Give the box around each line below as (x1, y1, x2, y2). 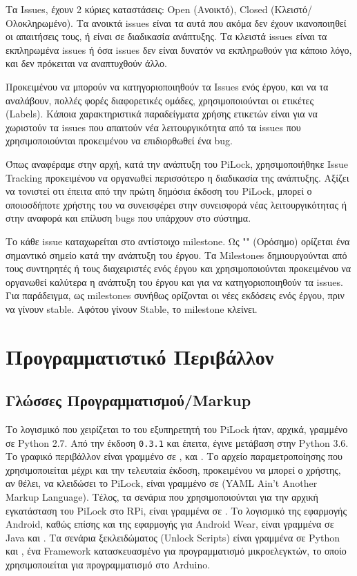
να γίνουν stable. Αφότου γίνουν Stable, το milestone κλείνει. (6, 301, 258, 316)
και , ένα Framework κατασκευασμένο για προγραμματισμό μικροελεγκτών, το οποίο (6, 544, 347, 558)
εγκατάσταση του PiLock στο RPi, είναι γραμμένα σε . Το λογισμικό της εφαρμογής (6, 503, 347, 517)
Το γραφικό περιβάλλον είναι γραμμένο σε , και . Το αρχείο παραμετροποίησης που (6, 449, 342, 463)
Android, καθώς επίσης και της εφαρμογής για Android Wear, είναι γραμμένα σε (6, 517, 334, 531)
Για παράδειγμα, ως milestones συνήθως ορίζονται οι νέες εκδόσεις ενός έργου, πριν (6, 288, 345, 303)
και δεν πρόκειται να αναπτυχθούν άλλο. (6, 56, 167, 70)
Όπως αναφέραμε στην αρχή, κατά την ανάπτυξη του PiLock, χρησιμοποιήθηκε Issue (6, 156, 349, 171)
